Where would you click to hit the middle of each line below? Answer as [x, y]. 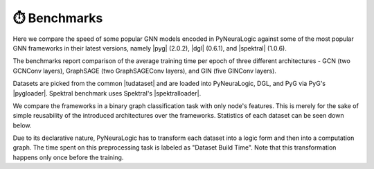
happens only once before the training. [68, 157]
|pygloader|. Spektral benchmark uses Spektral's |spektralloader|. [107, 93]
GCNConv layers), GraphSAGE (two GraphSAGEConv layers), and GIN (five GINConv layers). [145, 71]
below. [22, 125]
